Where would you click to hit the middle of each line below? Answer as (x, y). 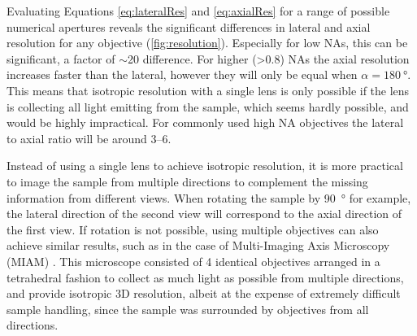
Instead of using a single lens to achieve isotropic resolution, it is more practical (205, 166)
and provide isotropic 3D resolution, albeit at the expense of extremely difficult (204, 293)
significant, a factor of (61, 58)
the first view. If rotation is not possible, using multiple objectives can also (193, 229)
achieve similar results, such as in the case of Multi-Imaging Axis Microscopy (198, 245)
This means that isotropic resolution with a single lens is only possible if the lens (208, 90)
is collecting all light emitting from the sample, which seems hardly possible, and (208, 106)
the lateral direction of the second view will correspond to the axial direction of (204, 214)
